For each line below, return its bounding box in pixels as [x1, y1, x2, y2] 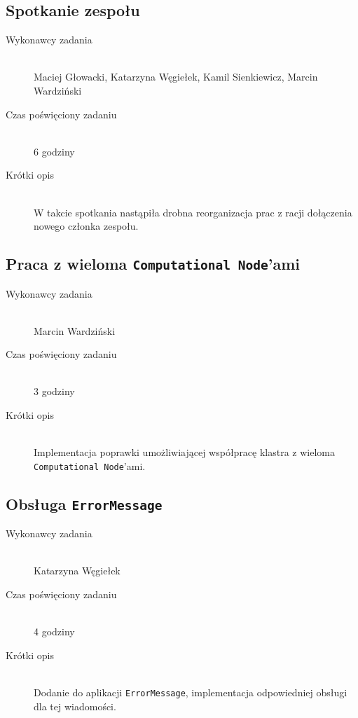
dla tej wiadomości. [34, 698, 116, 713]
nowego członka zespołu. [34, 219, 139, 233]
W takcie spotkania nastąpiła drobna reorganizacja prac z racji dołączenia [34, 205, 352, 219]
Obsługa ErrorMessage [6, 492, 163, 514]
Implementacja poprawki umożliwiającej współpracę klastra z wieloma [34, 445, 336, 460]
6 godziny [34, 144, 75, 158]
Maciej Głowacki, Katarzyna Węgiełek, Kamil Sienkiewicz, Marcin [34, 69, 318, 84]
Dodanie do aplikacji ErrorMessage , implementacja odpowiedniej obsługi [34, 685, 347, 700]
